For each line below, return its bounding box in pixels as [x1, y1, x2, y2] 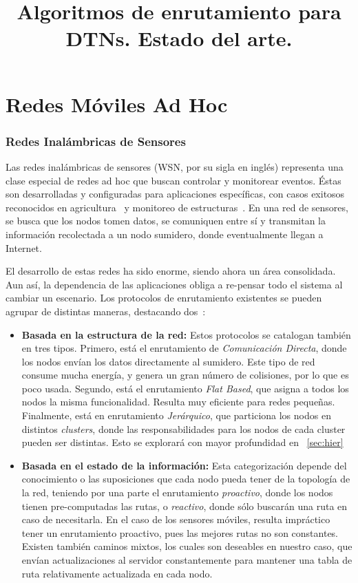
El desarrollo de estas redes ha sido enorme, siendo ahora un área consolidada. [6, 264, 336, 278]
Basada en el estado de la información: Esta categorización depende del [21, 458, 347, 472]
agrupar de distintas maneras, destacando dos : [6, 304, 206, 318]
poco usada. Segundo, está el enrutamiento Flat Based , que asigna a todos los [21, 381, 349, 395]
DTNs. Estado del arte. [65, 24, 293, 52]
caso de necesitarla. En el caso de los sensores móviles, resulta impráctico [21, 512, 330, 527]
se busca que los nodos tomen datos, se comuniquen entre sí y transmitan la [6, 213, 326, 228]
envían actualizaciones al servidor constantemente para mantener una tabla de [21, 553, 352, 566]
